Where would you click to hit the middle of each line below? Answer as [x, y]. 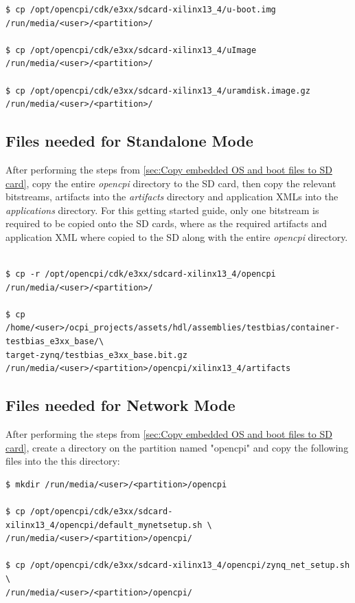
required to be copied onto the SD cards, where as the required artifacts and [167, 223]
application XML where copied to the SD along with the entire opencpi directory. [177, 236]
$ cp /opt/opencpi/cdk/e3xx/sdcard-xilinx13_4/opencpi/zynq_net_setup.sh [178, 565]
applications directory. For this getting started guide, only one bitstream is [162, 210]
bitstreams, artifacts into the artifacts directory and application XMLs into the [172, 197]
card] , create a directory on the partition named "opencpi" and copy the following [177, 447]
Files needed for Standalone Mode [129, 141]
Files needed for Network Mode [121, 405]
